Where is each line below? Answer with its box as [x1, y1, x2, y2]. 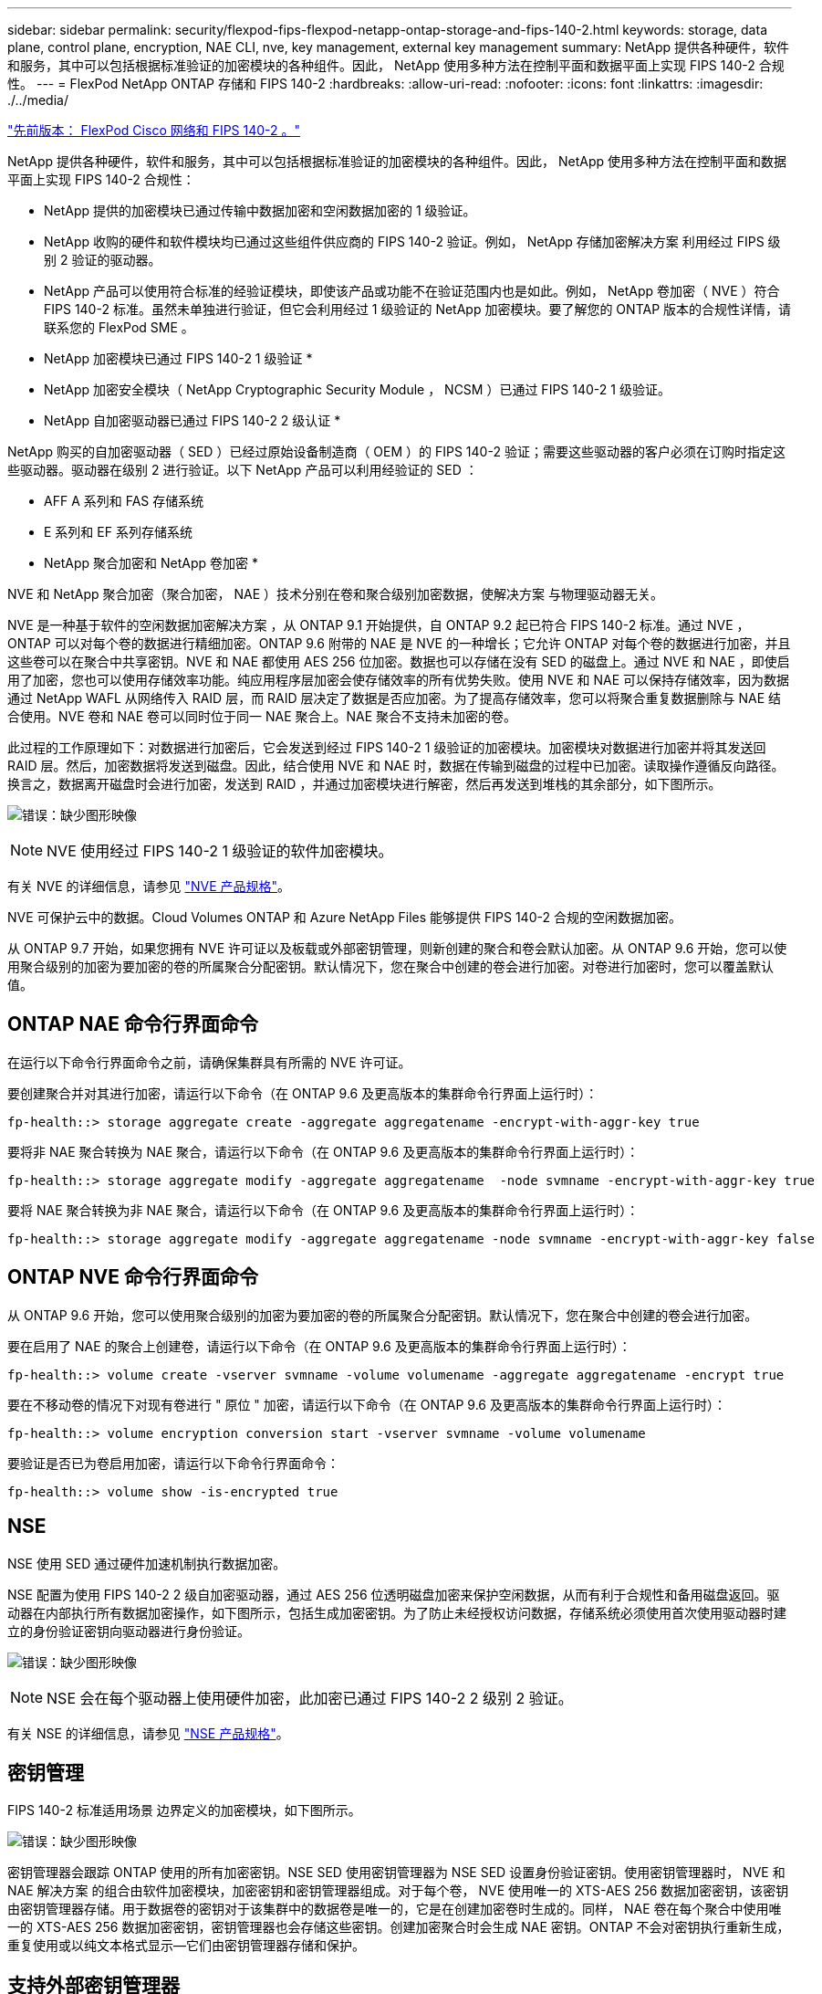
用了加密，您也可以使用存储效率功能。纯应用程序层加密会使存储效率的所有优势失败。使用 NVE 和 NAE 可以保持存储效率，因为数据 [7, 672, 789, 687]
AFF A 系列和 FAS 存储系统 [44, 493, 204, 509]
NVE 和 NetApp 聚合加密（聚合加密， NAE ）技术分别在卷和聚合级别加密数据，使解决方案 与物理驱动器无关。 [7, 586, 663, 602]
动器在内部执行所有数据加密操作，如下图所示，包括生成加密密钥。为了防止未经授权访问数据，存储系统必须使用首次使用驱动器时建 [7, 1604, 786, 1621]
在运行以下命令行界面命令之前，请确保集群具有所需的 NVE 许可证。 [7, 1054, 411, 1070]
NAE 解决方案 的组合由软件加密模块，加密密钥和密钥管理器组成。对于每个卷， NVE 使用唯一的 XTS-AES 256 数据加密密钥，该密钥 [7, 1883, 789, 1899]
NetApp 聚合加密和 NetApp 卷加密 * [44, 555, 258, 571]
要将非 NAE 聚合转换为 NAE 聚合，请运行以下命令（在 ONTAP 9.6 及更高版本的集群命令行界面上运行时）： [7, 1143, 640, 1160]
